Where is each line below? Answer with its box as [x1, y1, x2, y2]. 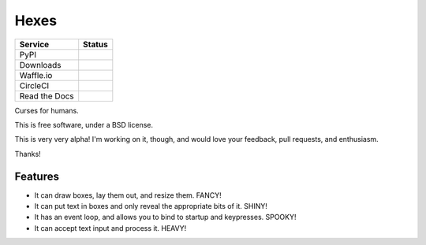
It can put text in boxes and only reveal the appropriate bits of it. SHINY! [34, 202, 268, 211]
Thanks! [14, 149, 41, 158]
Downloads [19, 59, 62, 70]
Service [19, 39, 50, 50]
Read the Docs [19, 91, 74, 102]
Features [14, 169, 59, 183]
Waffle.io [19, 69, 53, 80]
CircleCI [19, 80, 50, 91]
